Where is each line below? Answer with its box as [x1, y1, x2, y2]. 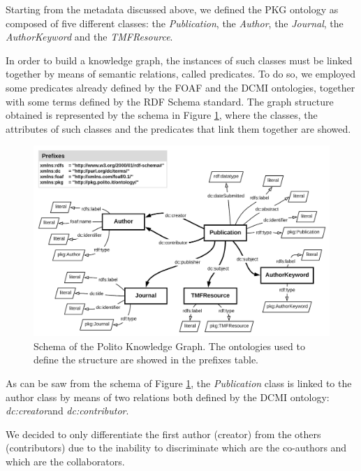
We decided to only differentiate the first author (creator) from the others [6, 426, 321, 441]
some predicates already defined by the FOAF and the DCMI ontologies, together [6, 80, 355, 94]
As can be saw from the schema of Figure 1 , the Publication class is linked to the [6, 375, 352, 390]
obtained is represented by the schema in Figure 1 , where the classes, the [6, 108, 318, 122]
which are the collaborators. [6, 454, 125, 468]
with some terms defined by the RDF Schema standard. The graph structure [6, 94, 334, 108]
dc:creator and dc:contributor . [6, 403, 129, 418]
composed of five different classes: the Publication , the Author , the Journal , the [6, 15, 344, 30]
